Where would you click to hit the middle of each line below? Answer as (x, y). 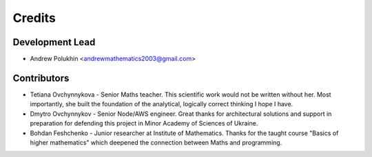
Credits (34, 18)
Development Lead (54, 42)
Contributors (41, 78)
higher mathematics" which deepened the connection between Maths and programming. (156, 142)
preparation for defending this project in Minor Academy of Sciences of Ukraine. (144, 123)
